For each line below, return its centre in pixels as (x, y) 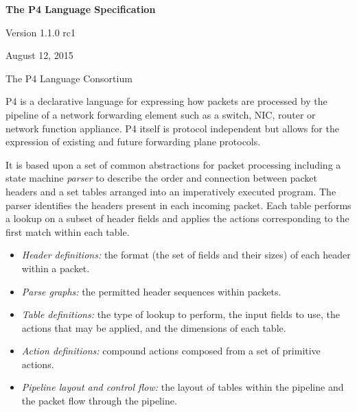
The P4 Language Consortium (69, 78)
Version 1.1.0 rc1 (41, 32)
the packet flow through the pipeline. (99, 401)
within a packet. (56, 268)
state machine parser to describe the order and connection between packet (161, 178)
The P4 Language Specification (81, 9)
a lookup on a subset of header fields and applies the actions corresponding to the (177, 218)
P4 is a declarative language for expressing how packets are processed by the (166, 101)
